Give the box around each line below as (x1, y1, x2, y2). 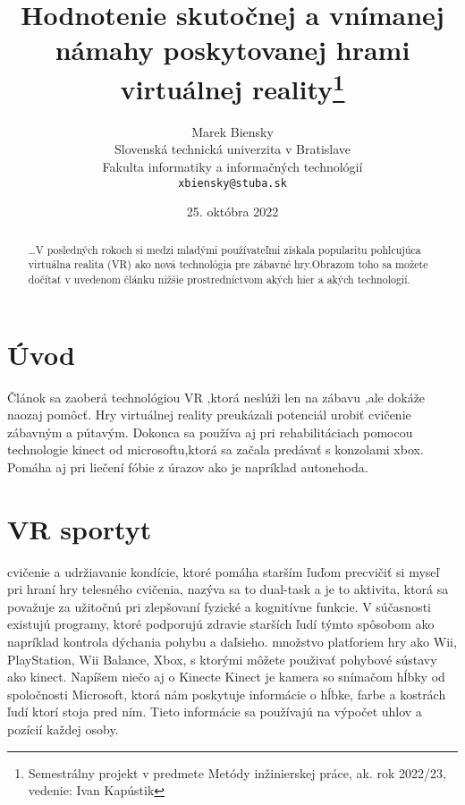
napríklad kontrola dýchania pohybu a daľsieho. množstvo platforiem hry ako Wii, (7, 632, 457, 651)
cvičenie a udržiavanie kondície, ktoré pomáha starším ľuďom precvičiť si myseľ (7, 562, 440, 580)
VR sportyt (7, 510, 152, 547)
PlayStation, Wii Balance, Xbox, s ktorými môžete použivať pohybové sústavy (7, 649, 437, 668)
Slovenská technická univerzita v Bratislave (114, 140, 351, 158)
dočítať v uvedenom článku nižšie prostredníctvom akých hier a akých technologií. (28, 271, 410, 286)
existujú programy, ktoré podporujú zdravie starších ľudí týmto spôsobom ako (7, 614, 435, 633)
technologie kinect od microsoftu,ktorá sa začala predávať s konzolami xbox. (7, 440, 424, 459)
